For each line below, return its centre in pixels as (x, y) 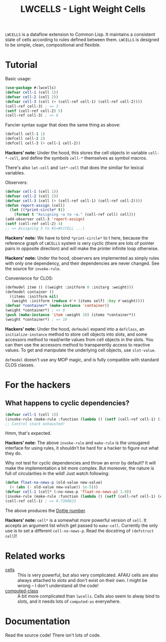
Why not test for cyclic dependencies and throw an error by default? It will (81, 463)
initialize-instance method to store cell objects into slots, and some (76, 334)
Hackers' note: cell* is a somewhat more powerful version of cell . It (76, 520)
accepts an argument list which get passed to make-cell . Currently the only (82, 525)
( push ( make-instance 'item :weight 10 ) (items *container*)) (70, 315)
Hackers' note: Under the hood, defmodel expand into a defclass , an (75, 329)
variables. (15, 173)
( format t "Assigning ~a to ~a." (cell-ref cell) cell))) (75, 215)
